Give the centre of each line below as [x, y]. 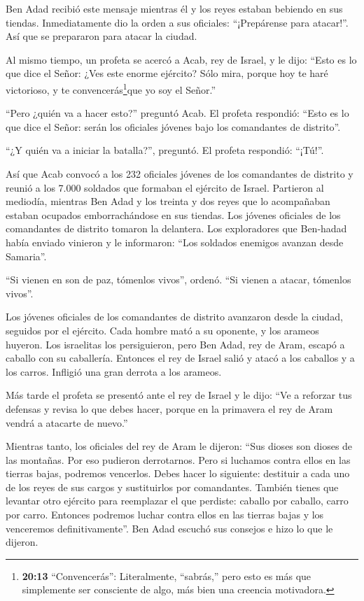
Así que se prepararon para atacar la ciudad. [101, 36]
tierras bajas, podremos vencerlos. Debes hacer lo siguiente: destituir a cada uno [178, 473]
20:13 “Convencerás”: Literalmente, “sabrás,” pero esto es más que [167, 575]
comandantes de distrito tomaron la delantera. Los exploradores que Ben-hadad [176, 228]
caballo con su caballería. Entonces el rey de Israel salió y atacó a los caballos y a [180, 358]
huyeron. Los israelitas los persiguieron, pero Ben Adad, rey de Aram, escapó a [175, 344]
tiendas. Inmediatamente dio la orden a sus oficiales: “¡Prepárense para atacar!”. [177, 22]
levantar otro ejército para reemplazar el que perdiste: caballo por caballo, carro [177, 501]
